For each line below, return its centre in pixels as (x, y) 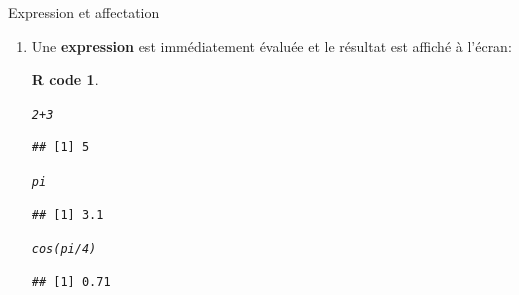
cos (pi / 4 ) (64, 249)
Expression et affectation (84, 12)
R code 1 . (65, 79)
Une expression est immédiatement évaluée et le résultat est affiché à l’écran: (271, 45)
